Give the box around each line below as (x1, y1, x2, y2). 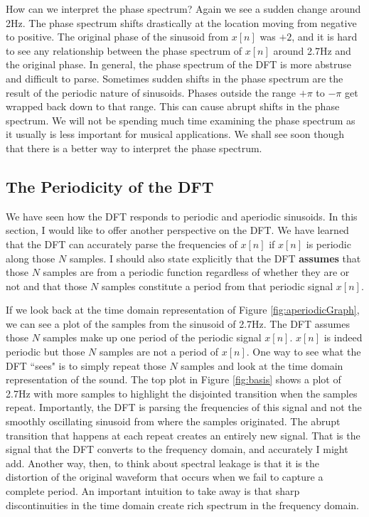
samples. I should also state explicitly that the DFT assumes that (69, 250, 361, 265)
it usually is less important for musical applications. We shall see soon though (6, 127, 344, 142)
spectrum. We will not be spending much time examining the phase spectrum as (6, 112, 355, 127)
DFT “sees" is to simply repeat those (6, 358, 166, 373)
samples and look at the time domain (181, 358, 343, 373)
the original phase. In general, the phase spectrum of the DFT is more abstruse (6, 57, 351, 72)
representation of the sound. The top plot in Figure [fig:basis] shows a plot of (6, 372, 341, 387)
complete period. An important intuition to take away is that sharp (6, 484, 300, 499)
